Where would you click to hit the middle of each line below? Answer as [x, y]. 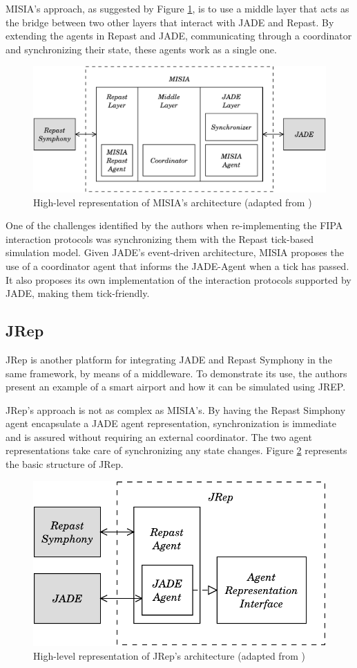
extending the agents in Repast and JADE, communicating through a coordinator [179, 36]
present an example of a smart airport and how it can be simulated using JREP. [176, 387]
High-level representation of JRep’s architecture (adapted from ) [169, 655]
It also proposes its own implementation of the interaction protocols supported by [178, 279]
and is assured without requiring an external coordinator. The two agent [159, 436]
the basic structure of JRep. [65, 464]
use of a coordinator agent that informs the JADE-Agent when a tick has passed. [177, 265]
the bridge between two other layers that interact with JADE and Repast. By [170, 22]
